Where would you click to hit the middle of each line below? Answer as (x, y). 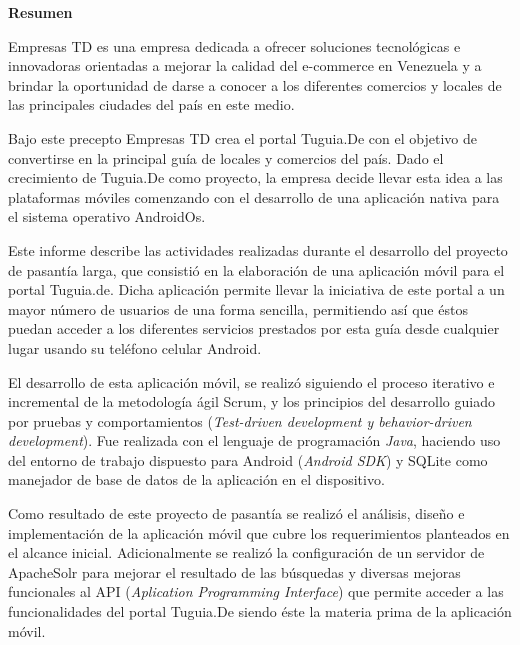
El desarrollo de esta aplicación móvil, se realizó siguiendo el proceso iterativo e (251, 381)
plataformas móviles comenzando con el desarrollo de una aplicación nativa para (254, 196)
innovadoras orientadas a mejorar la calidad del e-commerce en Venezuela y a (245, 65)
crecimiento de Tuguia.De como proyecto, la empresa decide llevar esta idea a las (255, 177)
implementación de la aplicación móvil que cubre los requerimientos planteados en (259, 532)
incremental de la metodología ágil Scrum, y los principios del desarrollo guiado (251, 401)
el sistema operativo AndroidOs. (107, 216)
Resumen (40, 12)
